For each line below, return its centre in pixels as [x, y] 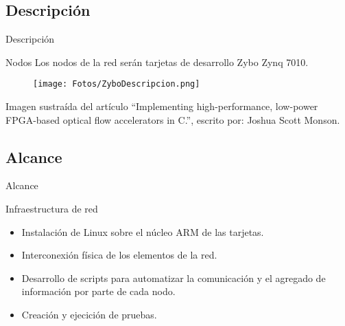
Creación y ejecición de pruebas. [89, 314]
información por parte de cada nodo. [98, 291]
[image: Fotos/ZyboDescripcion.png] [117, 84]
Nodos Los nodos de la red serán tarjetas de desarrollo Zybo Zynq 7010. [157, 62]
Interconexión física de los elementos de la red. [119, 255]
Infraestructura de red [52, 209]
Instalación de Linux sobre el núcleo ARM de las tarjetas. [143, 231]
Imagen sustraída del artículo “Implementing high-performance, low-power [162, 106]
